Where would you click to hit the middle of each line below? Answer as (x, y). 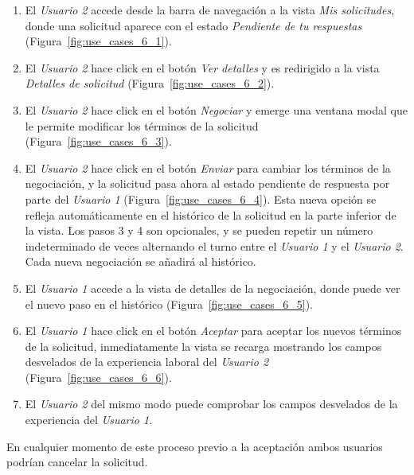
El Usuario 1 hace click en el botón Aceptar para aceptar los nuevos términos (213, 331)
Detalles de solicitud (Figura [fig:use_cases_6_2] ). (150, 83)
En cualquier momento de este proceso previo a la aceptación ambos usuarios (195, 446)
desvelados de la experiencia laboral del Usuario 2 (147, 362)
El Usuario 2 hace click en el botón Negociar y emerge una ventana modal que (216, 109)
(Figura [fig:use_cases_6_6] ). (98, 377)
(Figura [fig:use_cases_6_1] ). (98, 41)
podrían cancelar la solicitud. (77, 462)
